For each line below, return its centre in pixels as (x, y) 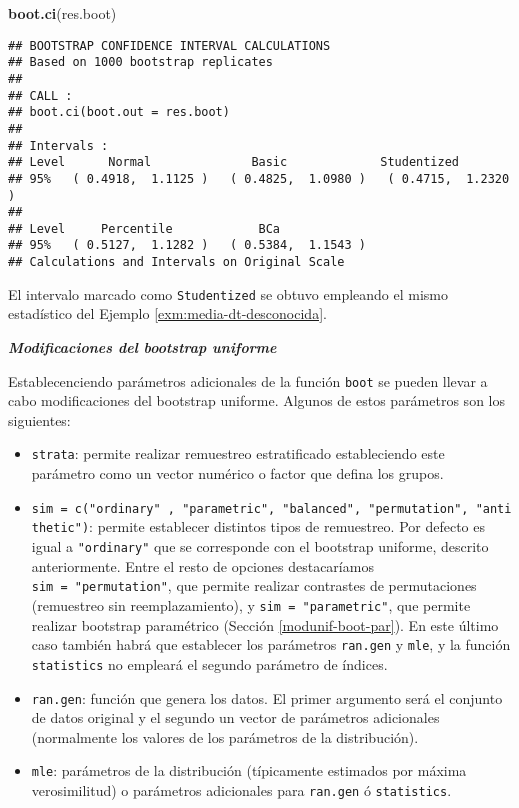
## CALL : (40, 95)
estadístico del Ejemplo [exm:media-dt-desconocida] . (167, 313)
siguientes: (39, 419)
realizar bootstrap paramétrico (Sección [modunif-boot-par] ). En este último (265, 624)
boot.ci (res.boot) (62, 13)
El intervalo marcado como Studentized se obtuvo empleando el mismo (228, 293)
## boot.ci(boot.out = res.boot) (119, 112)
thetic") (60, 528)
